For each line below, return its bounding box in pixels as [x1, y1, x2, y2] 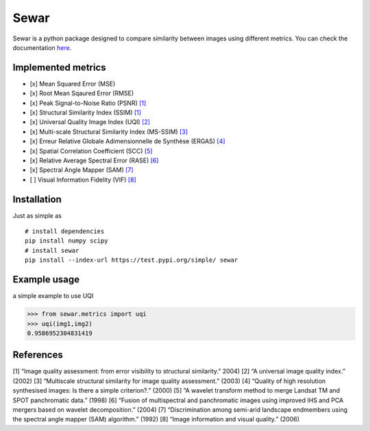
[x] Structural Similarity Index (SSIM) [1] [29, 108, 142, 116]
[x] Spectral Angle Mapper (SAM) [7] [29, 166, 134, 174]
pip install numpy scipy [25, 237, 108, 245]
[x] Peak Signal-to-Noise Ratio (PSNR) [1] [29, 99, 147, 107]
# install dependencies [25, 227, 105, 236]
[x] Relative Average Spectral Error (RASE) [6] [29, 156, 159, 164]
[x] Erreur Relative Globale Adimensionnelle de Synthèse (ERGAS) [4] [29, 137, 225, 145]
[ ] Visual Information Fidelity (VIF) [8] [29, 175, 136, 184]
